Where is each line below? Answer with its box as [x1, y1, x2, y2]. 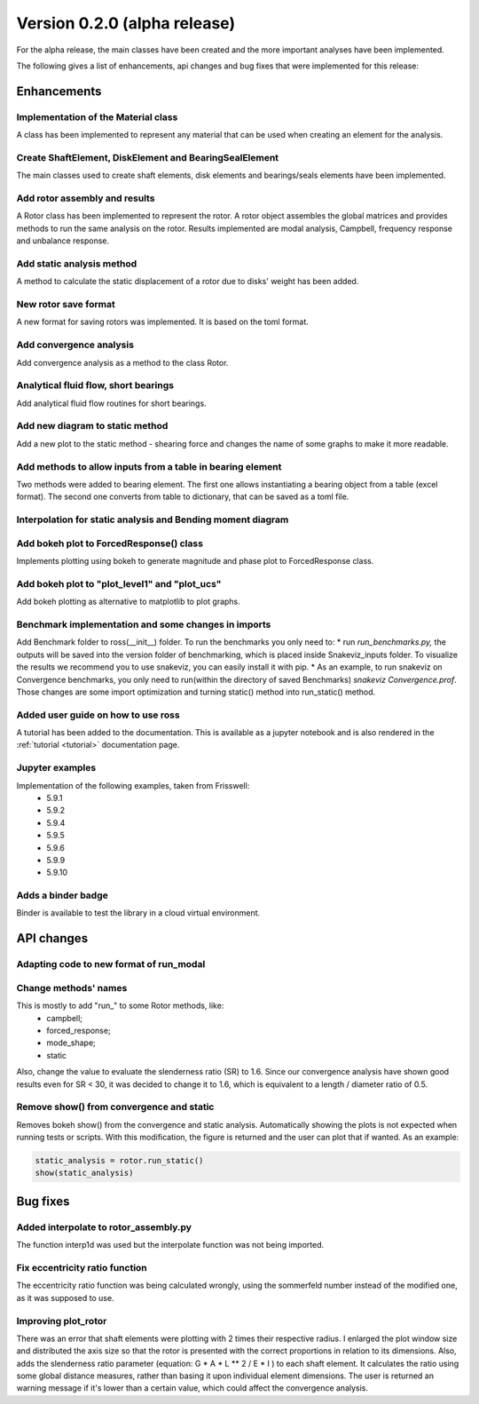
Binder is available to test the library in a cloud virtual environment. [16, 908, 261, 918]
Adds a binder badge [16, 889, 108, 901]
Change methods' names [16, 981, 128, 994]
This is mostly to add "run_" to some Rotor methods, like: [16, 1000, 224, 1011]
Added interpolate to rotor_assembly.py [16, 1221, 192, 1233]
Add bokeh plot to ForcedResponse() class [16, 537, 204, 550]
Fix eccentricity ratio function [16, 1261, 148, 1273]
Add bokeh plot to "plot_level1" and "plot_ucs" [16, 577, 222, 590]
